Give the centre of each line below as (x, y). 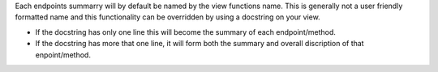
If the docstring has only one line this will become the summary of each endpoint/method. (186, 32)
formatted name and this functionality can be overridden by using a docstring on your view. (167, 17)
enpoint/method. (63, 55)
